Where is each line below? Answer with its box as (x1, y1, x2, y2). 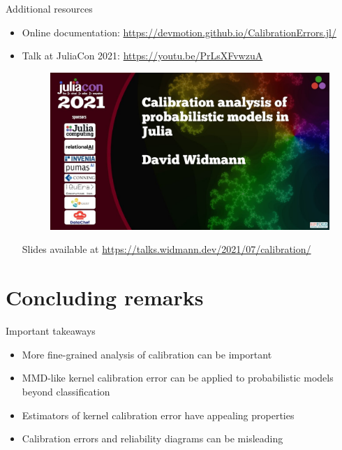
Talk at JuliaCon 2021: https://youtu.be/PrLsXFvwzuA (22, 48, 263, 63)
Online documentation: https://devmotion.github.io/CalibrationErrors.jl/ (22, 24, 336, 39)
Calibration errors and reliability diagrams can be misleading (22, 431, 283, 446)
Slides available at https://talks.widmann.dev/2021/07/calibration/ (22, 242, 311, 256)
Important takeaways (6, 324, 96, 338)
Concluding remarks (6, 283, 204, 312)
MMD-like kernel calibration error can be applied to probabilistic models (22, 370, 334, 385)
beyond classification (22, 384, 110, 398)
